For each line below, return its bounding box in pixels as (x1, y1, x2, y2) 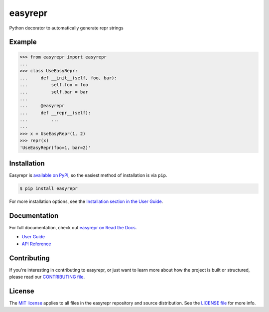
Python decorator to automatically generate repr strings (9, 25, 124, 31)
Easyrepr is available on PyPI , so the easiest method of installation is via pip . (9, 172, 167, 178)
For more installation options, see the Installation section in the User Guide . (9, 198, 163, 204)
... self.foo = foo (19, 82, 88, 88)
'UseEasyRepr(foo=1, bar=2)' (19, 145, 91, 151)
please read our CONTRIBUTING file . (9, 274, 85, 280)
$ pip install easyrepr (19, 186, 78, 191)
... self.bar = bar (19, 89, 88, 95)
